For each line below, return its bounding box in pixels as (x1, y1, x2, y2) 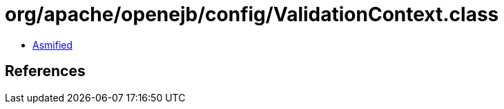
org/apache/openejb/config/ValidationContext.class (5, 3, 499, 26)
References (5, 62, 86, 80)
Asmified (32, 38, 73, 51)
